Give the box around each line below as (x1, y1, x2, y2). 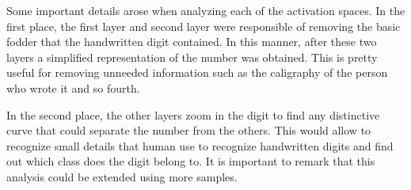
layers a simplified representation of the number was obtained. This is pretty (6, 48, 378, 65)
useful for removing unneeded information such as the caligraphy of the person (6, 64, 388, 81)
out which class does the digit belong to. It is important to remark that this (6, 153, 375, 169)
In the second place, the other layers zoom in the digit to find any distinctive (6, 106, 380, 123)
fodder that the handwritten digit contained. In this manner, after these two (6, 33, 377, 50)
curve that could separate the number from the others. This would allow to (6, 122, 371, 139)
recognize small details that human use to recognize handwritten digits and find (6, 137, 394, 154)
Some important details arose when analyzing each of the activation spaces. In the (6, 2, 405, 18)
